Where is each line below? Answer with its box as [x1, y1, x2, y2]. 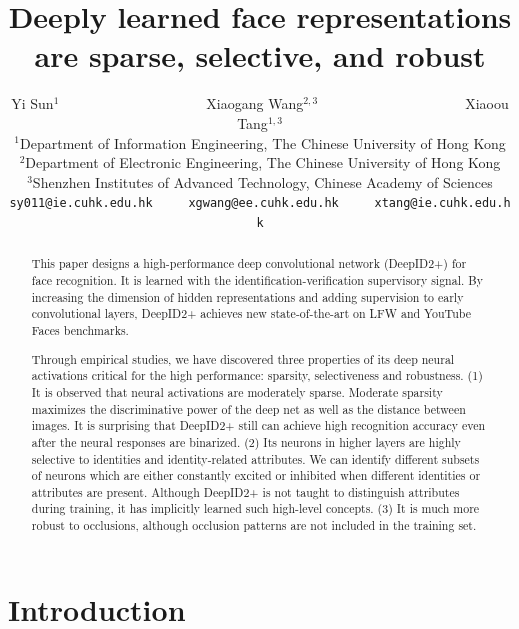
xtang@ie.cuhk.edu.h [374, 196, 511, 211]
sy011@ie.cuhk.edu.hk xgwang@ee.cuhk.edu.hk [9, 196, 339, 211]
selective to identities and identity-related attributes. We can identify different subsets [31, 450, 480, 467]
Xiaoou [465, 93, 509, 114]
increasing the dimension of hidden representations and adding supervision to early [31, 288, 464, 305]
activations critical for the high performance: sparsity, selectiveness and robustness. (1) [31, 367, 483, 384]
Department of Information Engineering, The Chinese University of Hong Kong [20, 132, 506, 153]
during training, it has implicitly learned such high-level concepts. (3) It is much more [31, 500, 480, 517]
